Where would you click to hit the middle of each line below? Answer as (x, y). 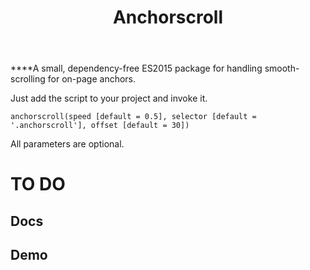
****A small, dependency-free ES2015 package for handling (136, 68)
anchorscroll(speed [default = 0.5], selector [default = (133, 117)
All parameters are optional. (67, 144)
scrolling (28, 79)
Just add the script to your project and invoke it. (109, 98)
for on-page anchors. (92, 79)
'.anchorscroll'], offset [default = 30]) (100, 126)
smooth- (282, 68)
